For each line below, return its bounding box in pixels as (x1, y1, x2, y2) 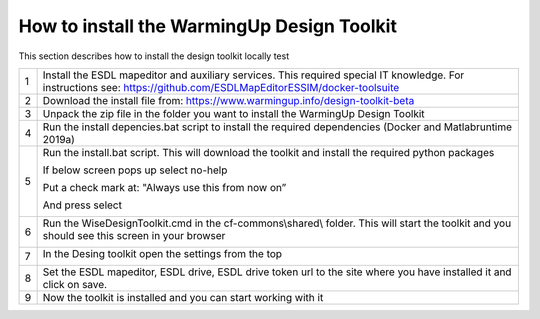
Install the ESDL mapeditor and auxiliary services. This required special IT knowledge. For (42, 68, 465, 82)
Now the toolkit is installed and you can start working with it (42, 290, 324, 304)
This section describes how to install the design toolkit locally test (18, 50, 290, 62)
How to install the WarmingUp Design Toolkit (18, 15, 397, 37)
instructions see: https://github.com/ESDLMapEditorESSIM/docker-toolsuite (42, 80, 400, 94)
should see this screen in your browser (42, 228, 226, 242)
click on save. (42, 277, 108, 291)
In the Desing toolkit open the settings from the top (42, 246, 283, 260)
